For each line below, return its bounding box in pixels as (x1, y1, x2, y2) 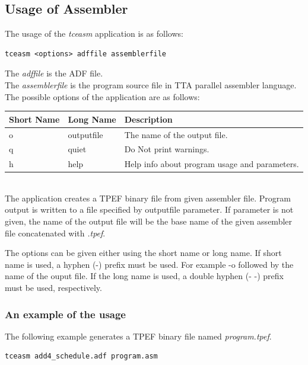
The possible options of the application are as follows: (5, 90, 200, 103)
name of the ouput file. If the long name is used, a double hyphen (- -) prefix (5, 270, 284, 282)
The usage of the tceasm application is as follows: (5, 27, 183, 40)
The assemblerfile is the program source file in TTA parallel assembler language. (5, 78, 297, 91)
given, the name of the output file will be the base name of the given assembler (5, 215, 293, 228)
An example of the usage (5, 306, 126, 321)
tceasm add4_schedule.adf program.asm (5, 352, 158, 361)
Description (124, 113, 173, 125)
